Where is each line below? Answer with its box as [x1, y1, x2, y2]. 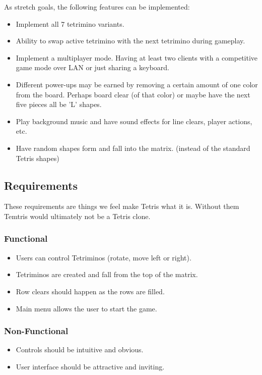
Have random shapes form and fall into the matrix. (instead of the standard [16, 142, 250, 153]
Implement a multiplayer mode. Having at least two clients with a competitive [16, 52, 258, 63]
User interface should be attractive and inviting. [16, 361, 165, 371]
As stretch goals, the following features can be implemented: [4, 2, 190, 12]
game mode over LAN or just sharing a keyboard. [16, 62, 170, 73]
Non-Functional [4, 325, 69, 337]
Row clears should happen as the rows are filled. [16, 286, 165, 296]
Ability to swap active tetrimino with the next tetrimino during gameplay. [16, 35, 245, 46]
